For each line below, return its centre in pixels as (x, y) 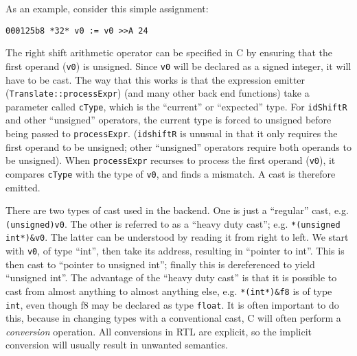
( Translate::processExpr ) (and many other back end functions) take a (158, 93)
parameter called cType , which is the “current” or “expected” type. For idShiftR (176, 106)
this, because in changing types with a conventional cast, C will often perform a (173, 318)
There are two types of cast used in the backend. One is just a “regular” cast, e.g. (177, 210)
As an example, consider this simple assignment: (107, 8)
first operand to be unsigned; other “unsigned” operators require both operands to (178, 146)
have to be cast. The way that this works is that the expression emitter (156, 79)
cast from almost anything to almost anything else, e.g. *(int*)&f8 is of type (169, 290)
